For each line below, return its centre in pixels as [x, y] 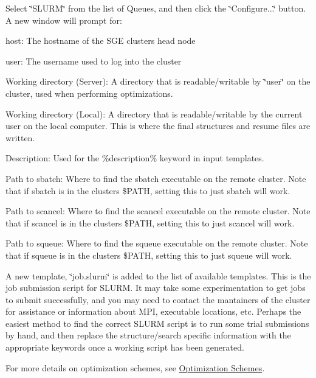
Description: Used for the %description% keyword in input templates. [135, 158]
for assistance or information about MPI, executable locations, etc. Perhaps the [153, 311]
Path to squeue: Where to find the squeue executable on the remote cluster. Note [157, 243]
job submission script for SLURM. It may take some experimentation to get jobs [156, 288]
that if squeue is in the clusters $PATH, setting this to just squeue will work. [149, 255]
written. [20, 137]
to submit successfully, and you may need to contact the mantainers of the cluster [158, 299]
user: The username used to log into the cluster [94, 61]
